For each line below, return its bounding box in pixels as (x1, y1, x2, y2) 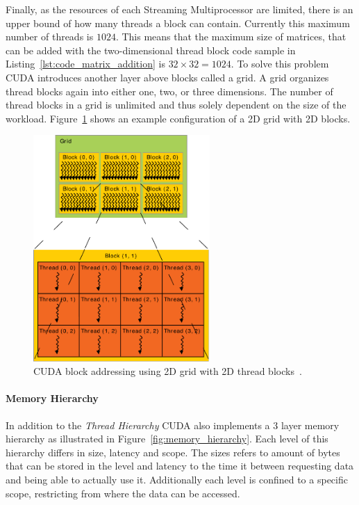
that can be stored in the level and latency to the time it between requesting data (6, 458, 354, 473)
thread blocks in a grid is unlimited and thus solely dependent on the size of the (6, 97, 347, 112)
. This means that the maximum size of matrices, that (115, 29, 347, 44)
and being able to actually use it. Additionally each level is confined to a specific (6, 472, 348, 487)
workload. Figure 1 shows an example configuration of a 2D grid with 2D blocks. (6, 111, 351, 125)
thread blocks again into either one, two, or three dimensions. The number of (6, 83, 333, 98)
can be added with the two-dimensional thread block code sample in (6, 42, 296, 57)
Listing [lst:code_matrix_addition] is (6, 56, 165, 71)
